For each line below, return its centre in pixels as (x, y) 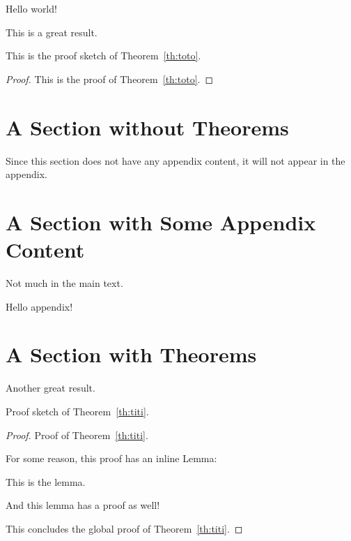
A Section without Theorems (147, 127)
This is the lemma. (46, 481)
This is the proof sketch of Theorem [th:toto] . (103, 55)
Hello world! (31, 8)
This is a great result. (52, 32)
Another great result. (50, 388)
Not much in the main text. (64, 283)
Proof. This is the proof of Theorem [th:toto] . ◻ (110, 79)
